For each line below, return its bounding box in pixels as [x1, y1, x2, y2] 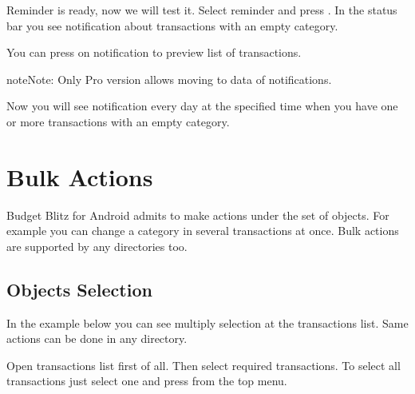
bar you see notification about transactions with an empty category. [6, 17, 338, 34]
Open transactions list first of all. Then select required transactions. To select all [6, 356, 401, 373]
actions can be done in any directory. [6, 330, 188, 347]
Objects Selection [6, 277, 152, 301]
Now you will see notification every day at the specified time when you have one [6, 98, 398, 114]
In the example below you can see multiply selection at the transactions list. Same [6, 314, 409, 331]
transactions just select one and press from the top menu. [6, 372, 287, 389]
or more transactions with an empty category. [6, 113, 230, 129]
